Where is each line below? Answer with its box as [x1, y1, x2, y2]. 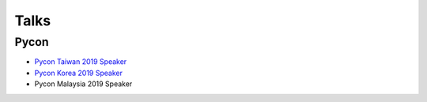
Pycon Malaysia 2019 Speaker [34, 79, 133, 89]
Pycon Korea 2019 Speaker [34, 68, 123, 77]
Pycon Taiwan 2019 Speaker [34, 57, 127, 66]
